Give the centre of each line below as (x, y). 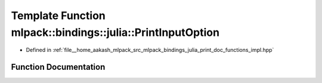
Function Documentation (58, 67)
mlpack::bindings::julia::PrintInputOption (115, 32)
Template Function (58, 16)
